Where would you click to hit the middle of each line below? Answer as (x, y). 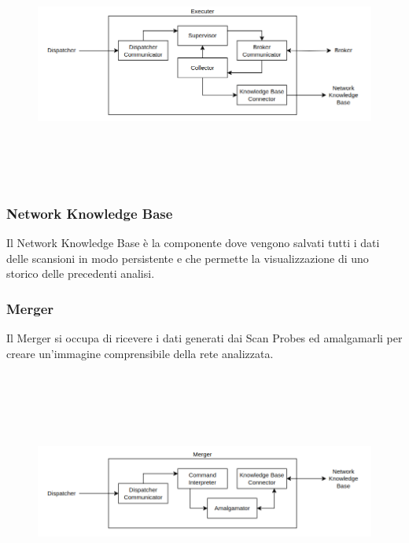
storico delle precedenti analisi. (81, 273)
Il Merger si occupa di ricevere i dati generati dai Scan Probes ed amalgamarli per (204, 338)
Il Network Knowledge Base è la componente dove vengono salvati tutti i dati (193, 243)
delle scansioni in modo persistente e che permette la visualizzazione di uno (188, 258)
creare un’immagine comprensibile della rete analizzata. (140, 353)
